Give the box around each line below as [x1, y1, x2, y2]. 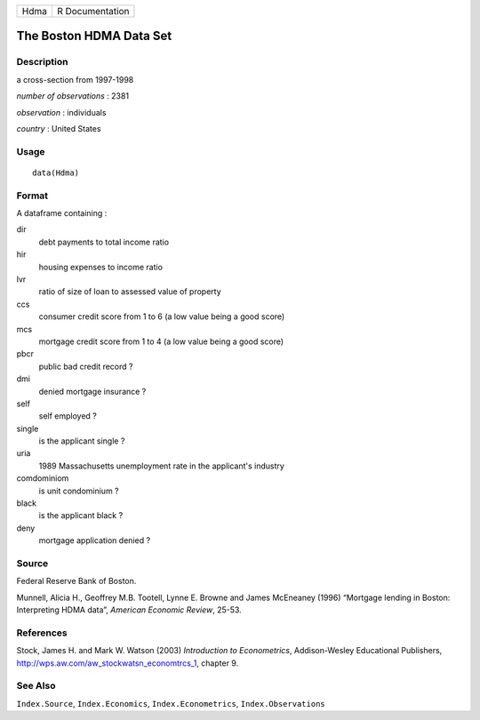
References [16, 627, 68, 639]
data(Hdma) [32, 167, 80, 178]
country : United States [16, 123, 101, 133]
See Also [16, 680, 56, 692]
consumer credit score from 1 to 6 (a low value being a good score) [38, 311, 285, 322]
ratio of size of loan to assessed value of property [38, 286, 221, 297]
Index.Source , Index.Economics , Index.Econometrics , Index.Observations [16, 698, 325, 708]
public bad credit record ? [38, 361, 133, 372]
